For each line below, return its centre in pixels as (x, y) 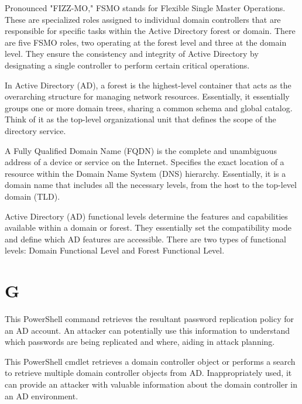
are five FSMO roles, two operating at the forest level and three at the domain (146, 42)
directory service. (35, 130)
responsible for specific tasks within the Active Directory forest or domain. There (150, 31)
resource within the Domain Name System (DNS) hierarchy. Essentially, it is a (145, 173)
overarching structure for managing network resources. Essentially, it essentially (147, 96)
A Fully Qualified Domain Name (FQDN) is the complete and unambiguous (141, 150)
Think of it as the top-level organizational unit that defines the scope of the (140, 119)
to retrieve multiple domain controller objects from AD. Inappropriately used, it (148, 373)
